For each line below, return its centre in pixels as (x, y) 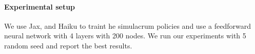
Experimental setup (40, 6)
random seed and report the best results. (68, 45)
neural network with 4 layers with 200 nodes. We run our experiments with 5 (125, 36)
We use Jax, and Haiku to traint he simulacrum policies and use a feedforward (128, 25)
